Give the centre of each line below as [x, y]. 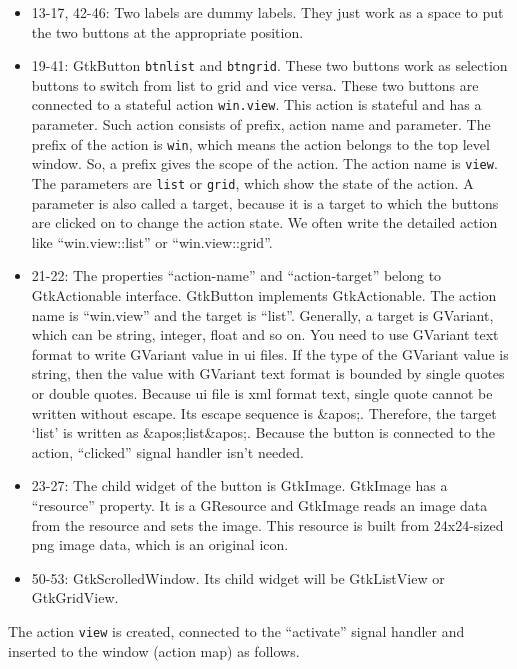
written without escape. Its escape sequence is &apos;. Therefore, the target [264, 412]
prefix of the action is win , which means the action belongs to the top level [260, 143]
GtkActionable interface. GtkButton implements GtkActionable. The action [264, 295]
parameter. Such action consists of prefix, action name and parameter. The [261, 124]
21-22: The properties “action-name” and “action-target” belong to [236, 275]
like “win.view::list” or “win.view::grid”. [152, 241]
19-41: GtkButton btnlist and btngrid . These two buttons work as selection [269, 65]
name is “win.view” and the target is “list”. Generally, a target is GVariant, [262, 314]
